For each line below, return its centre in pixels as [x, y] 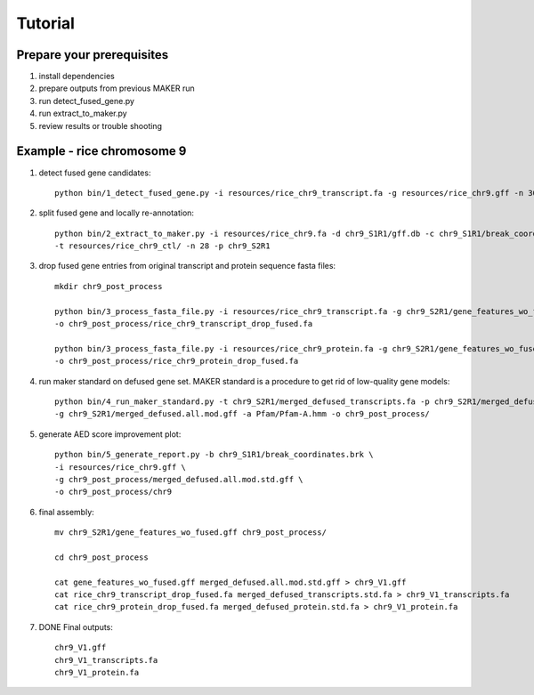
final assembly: [67, 512]
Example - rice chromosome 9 [101, 151]
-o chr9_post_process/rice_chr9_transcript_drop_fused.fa [184, 324]
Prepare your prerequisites [93, 55]
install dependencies [77, 77]
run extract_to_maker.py [83, 113]
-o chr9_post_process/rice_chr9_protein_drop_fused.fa [177, 361]
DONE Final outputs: [76, 626]
